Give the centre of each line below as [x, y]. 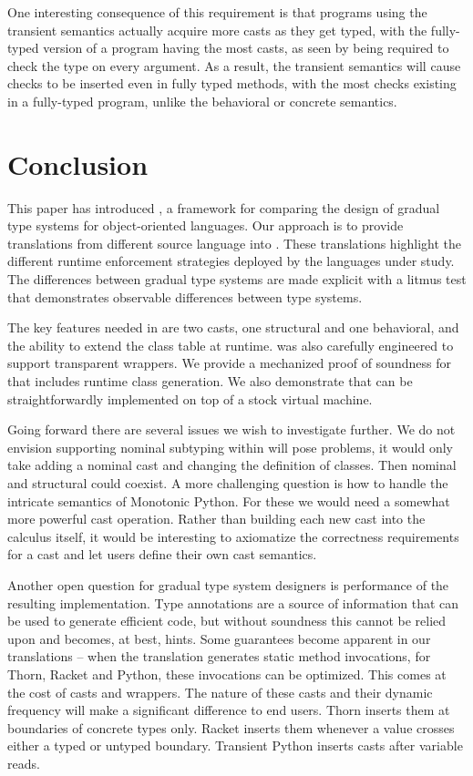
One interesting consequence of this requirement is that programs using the [217, 12]
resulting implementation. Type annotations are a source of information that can [233, 602]
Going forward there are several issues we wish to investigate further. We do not [231, 429]
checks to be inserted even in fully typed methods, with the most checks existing [232, 83]
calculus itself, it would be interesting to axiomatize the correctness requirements [233, 536]
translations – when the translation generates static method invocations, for [219, 656]
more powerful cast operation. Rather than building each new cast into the [216, 519]
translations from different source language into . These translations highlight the [235, 243]
